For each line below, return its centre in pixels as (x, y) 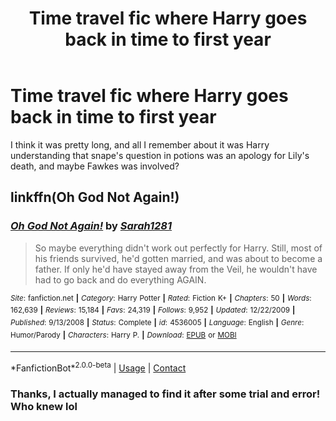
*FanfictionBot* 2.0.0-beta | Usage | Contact (98, 367)
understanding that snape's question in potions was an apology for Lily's (160, 155)
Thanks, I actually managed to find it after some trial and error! (165, 394)
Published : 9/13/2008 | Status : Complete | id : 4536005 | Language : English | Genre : (157, 322)
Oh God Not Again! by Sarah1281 (91, 226)
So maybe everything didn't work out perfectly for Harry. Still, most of (178, 248)
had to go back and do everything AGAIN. (120, 279)
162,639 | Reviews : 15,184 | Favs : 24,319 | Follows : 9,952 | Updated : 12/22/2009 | (153, 310)
